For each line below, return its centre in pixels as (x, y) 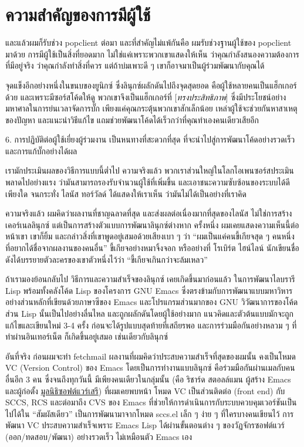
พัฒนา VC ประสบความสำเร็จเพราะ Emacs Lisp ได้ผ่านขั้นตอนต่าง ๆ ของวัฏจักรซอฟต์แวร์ (145, 425)
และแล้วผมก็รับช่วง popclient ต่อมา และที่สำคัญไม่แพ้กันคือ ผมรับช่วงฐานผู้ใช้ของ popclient (148, 43)
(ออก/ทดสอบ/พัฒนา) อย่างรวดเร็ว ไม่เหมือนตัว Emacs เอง (99, 436)
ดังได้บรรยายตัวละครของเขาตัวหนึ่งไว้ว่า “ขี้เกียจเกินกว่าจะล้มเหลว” (107, 259)
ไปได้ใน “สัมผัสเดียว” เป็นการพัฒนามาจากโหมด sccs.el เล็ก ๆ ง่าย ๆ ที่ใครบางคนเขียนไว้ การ (150, 413)
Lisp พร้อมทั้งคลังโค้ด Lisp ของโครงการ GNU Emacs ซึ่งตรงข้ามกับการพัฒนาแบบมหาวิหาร (149, 290)
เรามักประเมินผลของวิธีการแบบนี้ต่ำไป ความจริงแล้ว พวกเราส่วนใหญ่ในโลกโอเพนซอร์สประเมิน (150, 170)
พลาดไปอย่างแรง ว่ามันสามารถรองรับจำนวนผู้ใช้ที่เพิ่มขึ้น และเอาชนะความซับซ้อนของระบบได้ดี (148, 182)
